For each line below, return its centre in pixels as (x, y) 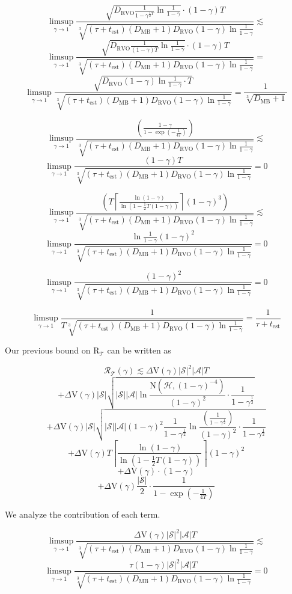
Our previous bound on (48, 350)
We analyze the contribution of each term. (83, 514)
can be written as (139, 350)
